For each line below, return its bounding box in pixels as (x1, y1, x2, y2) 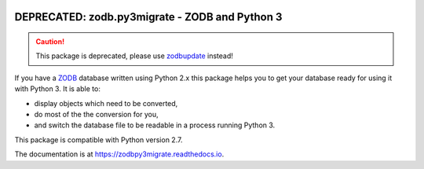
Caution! (35, 37, 65, 46)
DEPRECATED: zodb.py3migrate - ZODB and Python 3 (14, 10, 283, 24)
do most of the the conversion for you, (34, 109, 159, 119)
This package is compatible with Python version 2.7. (14, 134, 183, 145)
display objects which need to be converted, (34, 98, 178, 108)
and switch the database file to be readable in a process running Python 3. (34, 120, 276, 130)
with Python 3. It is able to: (14, 84, 101, 94)
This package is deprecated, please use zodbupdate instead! (35, 51, 233, 61)
